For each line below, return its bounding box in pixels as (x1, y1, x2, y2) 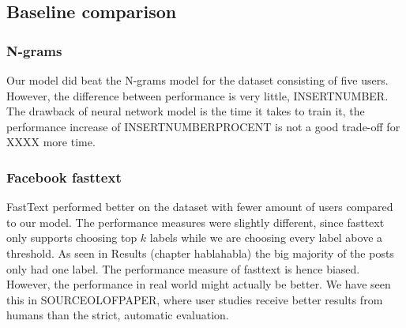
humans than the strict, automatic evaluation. (6, 307, 229, 323)
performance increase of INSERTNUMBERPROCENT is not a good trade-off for (6, 118, 400, 134)
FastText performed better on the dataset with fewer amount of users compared (6, 198, 393, 215)
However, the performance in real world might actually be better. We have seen (6, 276, 391, 292)
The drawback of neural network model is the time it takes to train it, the (6, 103, 365, 119)
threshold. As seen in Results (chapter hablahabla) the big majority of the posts (6, 244, 394, 261)
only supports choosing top (6, 229, 137, 246)
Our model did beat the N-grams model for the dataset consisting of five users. (6, 72, 389, 88)
